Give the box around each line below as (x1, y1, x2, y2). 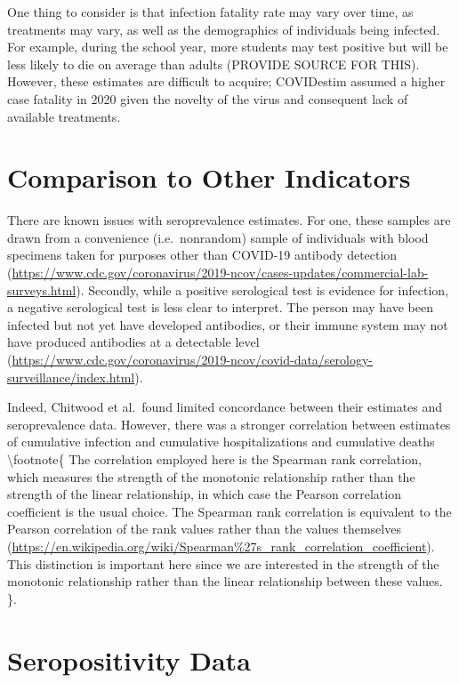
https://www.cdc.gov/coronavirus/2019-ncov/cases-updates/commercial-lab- (12, 263, 429, 282)
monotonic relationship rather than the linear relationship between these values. (7, 572, 443, 591)
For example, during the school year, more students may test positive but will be (7, 37, 448, 56)
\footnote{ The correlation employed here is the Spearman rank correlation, (7, 450, 422, 468)
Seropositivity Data (7, 641, 251, 678)
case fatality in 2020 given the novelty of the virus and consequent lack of (7, 89, 408, 108)
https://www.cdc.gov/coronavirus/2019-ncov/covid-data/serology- (12, 350, 374, 369)
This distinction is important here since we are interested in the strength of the (7, 554, 439, 573)
